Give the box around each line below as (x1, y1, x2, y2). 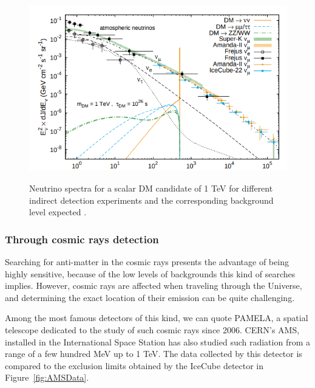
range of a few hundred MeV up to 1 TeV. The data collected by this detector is (5, 347, 302, 360)
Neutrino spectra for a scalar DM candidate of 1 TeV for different (29, 181, 273, 194)
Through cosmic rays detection (5, 231, 159, 246)
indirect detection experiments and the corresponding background (29, 193, 274, 206)
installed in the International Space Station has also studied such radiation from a (5, 335, 310, 348)
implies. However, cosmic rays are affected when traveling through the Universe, (5, 279, 302, 292)
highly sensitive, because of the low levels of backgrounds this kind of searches (5, 267, 296, 280)
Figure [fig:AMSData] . (5, 371, 89, 384)
